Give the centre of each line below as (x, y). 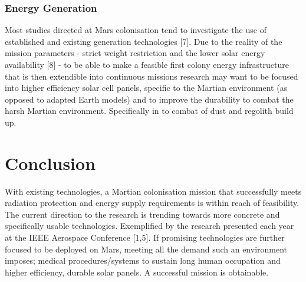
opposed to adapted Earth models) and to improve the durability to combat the (149, 99)
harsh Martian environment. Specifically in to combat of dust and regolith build (149, 111)
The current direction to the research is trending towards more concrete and (142, 214)
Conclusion (50, 163)
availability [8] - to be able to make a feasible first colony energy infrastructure (147, 64)
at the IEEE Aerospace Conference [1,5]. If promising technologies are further (145, 237)
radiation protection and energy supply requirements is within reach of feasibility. (152, 203)
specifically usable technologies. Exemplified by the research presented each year (149, 226)
